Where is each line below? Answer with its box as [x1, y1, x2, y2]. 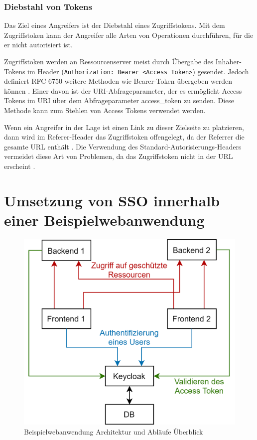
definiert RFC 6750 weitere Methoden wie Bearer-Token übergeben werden [4, 76, 233, 86]
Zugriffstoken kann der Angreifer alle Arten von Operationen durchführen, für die [4, 29, 254, 40]
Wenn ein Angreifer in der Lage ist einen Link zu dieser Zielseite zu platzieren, [4, 122, 244, 132]
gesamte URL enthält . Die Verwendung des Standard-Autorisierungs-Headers [4, 141, 242, 151]
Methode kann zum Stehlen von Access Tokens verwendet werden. [4, 105, 206, 116]
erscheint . [4, 161, 35, 171]
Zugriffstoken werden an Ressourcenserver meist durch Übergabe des [4, 56, 214, 66]
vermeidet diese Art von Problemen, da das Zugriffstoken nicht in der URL [4, 151, 233, 161]
